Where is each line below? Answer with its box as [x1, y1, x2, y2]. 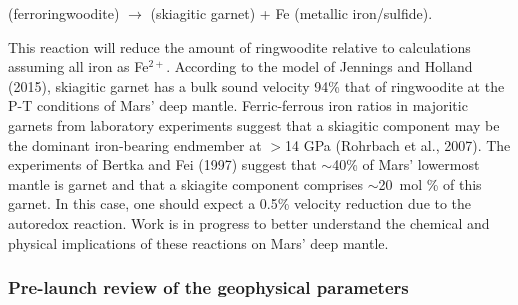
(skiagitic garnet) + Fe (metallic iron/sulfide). [150, 3, 433, 23]
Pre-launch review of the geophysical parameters [8, 275, 409, 300]
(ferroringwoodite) [8, 3, 120, 23]
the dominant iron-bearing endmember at [8, 134, 262, 155]
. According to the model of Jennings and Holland [166, 56, 473, 77]
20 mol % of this [378, 173, 482, 194]
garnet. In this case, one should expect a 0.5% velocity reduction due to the [8, 193, 472, 214]
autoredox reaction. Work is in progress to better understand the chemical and [8, 212, 490, 233]
